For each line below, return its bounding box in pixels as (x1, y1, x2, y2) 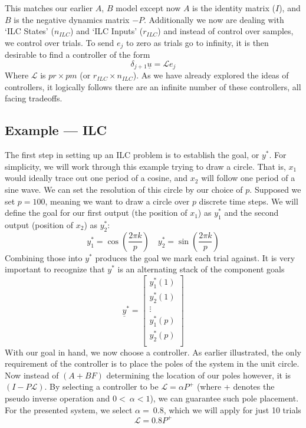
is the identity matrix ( (192, 2, 275, 14)
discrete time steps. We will (199, 195, 298, 207)
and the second (224, 206, 279, 219)
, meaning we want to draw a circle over (45, 195, 190, 207)
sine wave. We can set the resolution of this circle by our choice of (5, 183, 243, 196)
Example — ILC (5, 121, 107, 139)
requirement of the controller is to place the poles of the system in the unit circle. (5, 357, 300, 370)
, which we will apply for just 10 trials (163, 403, 301, 416)
